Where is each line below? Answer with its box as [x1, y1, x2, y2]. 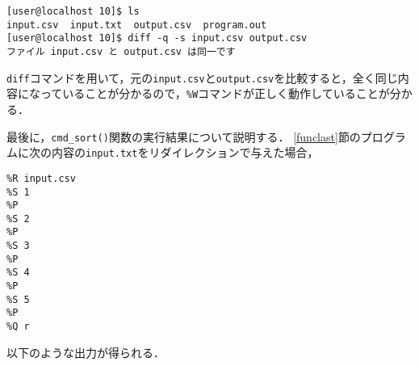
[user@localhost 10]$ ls [6, 6, 140, 17]
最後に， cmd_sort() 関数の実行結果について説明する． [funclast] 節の [6, 128, 361, 145]
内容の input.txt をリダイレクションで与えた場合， [51, 144, 319, 161]
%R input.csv [6, 172, 76, 184]
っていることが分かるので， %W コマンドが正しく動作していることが [40, 85, 390, 102]
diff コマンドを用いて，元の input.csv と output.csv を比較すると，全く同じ [6, 69, 398, 86]
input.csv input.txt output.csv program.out [6, 19, 267, 31]
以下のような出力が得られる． [6, 343, 165, 360]
